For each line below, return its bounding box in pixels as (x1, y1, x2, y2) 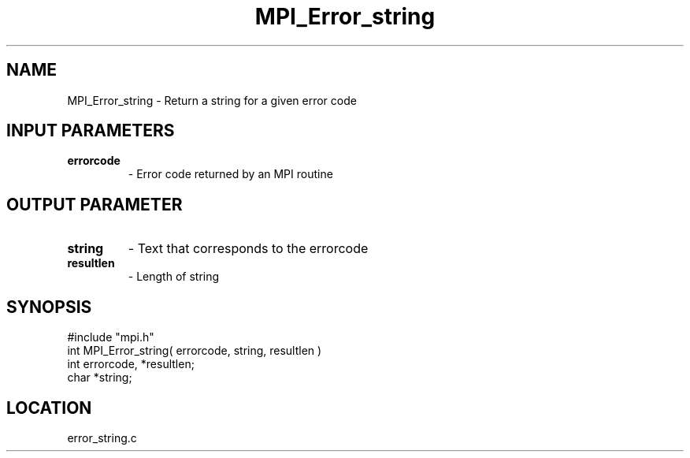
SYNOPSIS (6, 296, 92, 317)
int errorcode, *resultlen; (67, 357, 195, 371)
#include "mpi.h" (67, 330, 154, 344)
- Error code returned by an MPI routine (128, 167, 333, 181)
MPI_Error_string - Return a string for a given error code (67, 93, 357, 107)
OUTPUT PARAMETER (6, 194, 183, 214)
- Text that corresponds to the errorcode (128, 240, 369, 257)
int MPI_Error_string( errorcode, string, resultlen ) (67, 344, 322, 358)
